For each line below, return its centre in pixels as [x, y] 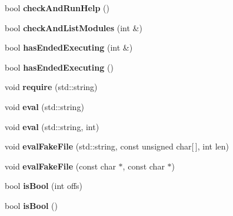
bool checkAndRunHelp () [57, 8]
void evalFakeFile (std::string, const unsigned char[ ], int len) [117, 146]
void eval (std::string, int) [52, 126]
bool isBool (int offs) [44, 186]
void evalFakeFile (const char [60, 166]
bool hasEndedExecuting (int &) [69, 47]
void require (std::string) [51, 87]
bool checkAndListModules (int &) [74, 27]
